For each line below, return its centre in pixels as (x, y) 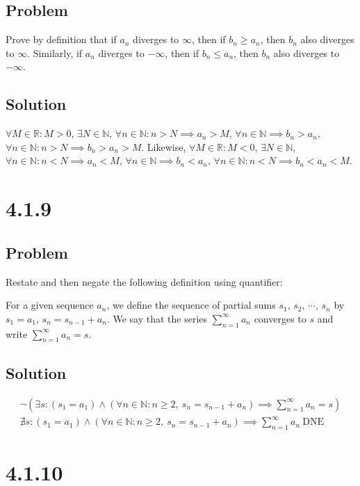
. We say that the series (157, 318)
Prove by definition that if (61, 39)
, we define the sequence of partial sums (191, 305)
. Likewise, (164, 146)
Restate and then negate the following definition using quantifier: (144, 281)
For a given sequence (50, 305)
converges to (280, 318)
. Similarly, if (55, 52)
